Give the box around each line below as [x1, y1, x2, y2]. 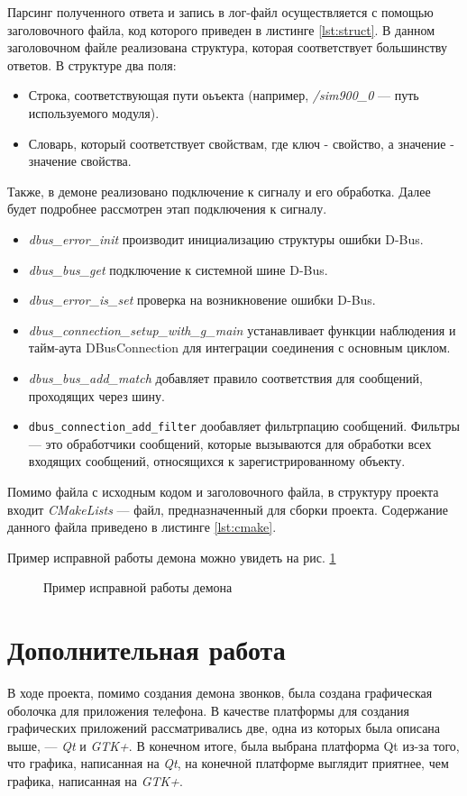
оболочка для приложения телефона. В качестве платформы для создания [7, 700, 410, 719]
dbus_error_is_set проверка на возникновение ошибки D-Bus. [28, 290, 376, 309]
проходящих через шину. [28, 386, 165, 405]
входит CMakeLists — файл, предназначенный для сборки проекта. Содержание [7, 499, 448, 518]
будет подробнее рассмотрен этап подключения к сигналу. [7, 199, 327, 218]
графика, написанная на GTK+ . [7, 772, 183, 790]
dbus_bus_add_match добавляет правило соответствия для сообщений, [28, 368, 423, 387]
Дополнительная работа [7, 631, 286, 668]
